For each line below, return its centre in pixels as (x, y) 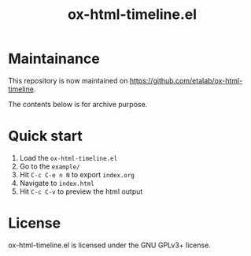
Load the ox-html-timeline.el (68, 158)
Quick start (45, 136)
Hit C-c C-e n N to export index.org (77, 174)
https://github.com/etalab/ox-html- (186, 80)
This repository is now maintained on (68, 80)
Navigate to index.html (57, 183)
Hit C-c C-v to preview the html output (81, 191)
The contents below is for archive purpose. (78, 104)
